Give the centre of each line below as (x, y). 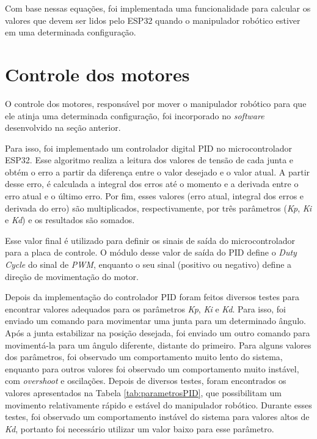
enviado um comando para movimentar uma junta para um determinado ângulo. (155, 321)
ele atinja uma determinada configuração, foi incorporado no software (135, 115)
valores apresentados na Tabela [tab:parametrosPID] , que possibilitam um (143, 392)
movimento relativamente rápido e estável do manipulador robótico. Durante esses (158, 404)
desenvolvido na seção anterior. (63, 127)
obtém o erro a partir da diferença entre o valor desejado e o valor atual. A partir (158, 172)
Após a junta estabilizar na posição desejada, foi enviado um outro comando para (158, 333)
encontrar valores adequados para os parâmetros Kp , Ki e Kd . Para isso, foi (145, 308)
